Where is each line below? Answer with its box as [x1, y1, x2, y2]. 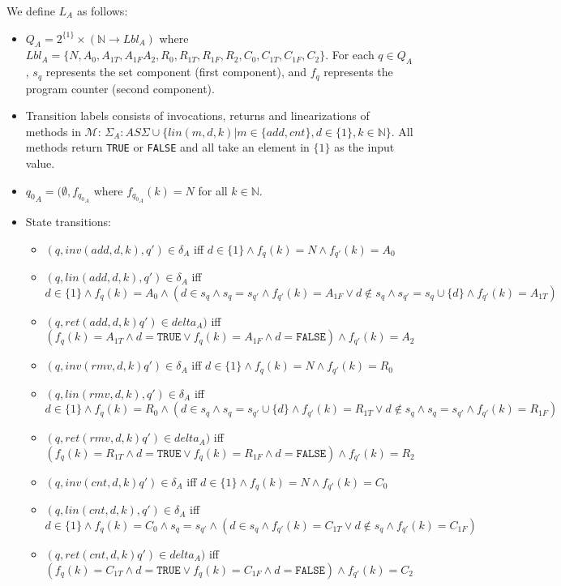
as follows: [76, 2, 128, 19]
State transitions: [25, 213, 112, 230]
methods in [25, 122, 81, 139]
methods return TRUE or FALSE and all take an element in [25, 139, 310, 156]
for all [198, 182, 228, 199]
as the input [334, 139, 395, 156]
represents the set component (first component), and [45, 63, 306, 80]
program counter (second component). [25, 79, 215, 96]
